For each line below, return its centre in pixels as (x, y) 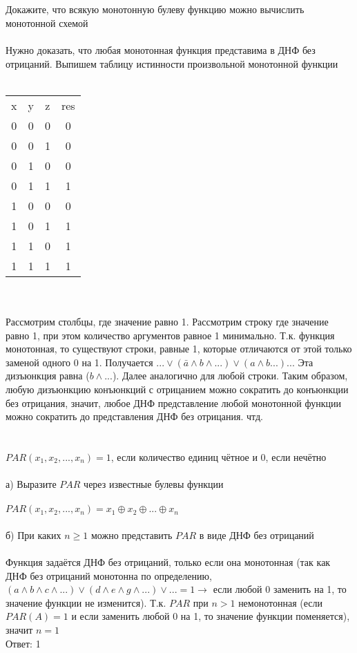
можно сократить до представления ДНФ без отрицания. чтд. (135, 416)
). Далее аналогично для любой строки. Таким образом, (230, 376)
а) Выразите (31, 484)
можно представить (132, 534)
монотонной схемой (47, 22)
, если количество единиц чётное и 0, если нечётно (219, 456)
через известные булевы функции (154, 484)
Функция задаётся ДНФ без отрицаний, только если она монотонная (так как (168, 562)
